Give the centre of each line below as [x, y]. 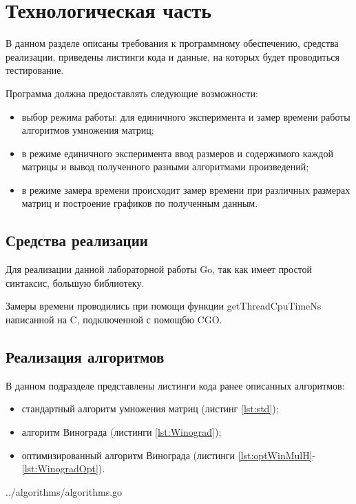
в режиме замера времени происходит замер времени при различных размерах [186, 189]
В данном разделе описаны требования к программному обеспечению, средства [172, 43]
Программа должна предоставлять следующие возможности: [132, 93]
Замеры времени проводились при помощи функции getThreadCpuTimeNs [164, 306]
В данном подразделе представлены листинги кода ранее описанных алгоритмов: [175, 385]
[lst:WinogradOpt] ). [63, 468]
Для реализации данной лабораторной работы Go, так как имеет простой [159, 269]
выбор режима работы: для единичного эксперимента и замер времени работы [186, 116]
